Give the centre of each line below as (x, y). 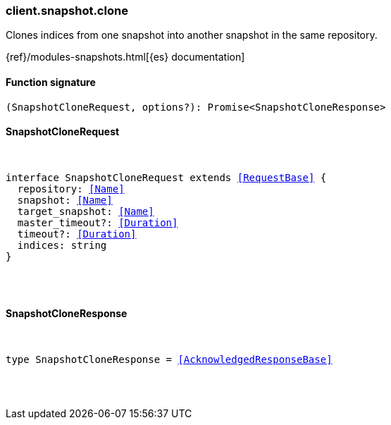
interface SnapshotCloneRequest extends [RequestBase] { (166, 177)
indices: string (62, 245)
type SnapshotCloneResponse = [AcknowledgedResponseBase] (169, 360)
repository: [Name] (71, 189)
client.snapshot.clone (67, 11)
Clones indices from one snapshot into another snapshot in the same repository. (192, 35)
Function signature (51, 82)
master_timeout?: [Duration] (98, 222)
